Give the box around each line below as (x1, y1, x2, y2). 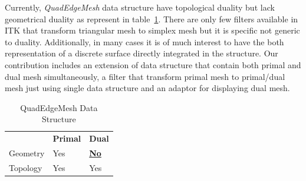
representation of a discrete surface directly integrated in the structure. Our (5, 47, 278, 59)
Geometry (9, 147, 45, 159)
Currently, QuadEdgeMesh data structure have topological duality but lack (5, 1, 275, 13)
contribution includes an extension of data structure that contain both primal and (5, 58, 301, 71)
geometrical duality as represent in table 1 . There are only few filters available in (5, 12, 298, 25)
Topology (9, 161, 42, 173)
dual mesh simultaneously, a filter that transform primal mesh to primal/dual (5, 70, 285, 82)
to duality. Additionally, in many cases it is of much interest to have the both (5, 35, 284, 48)
